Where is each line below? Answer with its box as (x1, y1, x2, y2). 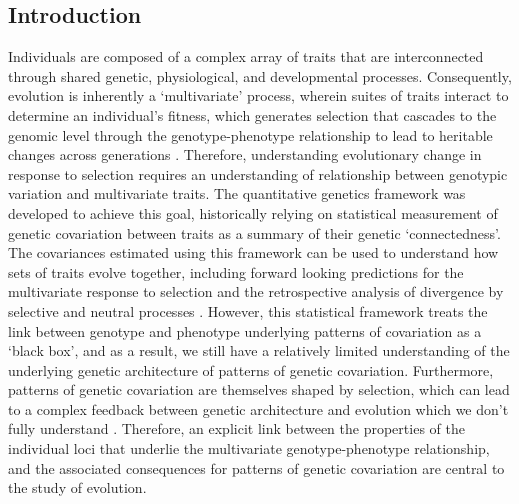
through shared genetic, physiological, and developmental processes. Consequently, (8, 65, 512, 86)
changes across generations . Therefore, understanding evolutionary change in (8, 144, 482, 165)
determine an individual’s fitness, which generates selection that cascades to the (8, 104, 497, 125)
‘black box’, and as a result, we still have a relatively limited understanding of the (8, 340, 510, 361)
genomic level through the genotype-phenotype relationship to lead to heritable (8, 124, 493, 145)
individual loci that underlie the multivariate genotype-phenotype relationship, (8, 438, 490, 459)
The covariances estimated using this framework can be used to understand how (8, 242, 499, 263)
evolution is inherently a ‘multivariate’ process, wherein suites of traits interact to (8, 85, 509, 106)
